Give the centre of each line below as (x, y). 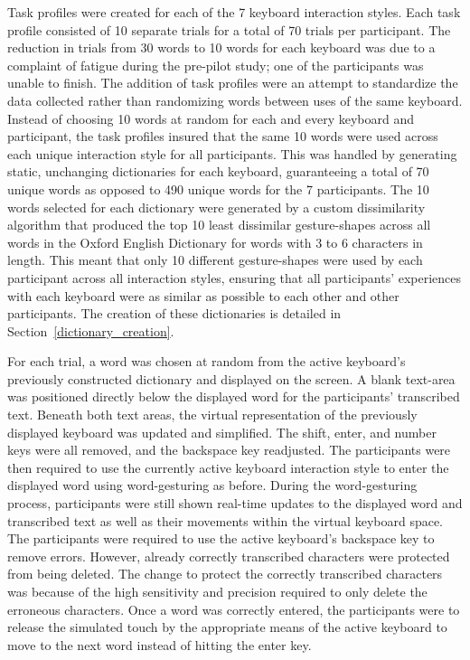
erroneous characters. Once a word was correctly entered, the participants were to (234, 609)
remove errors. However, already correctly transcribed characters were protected (229, 556)
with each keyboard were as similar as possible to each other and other (203, 295)
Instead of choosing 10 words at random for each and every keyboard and (211, 118)
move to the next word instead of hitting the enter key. (160, 644)
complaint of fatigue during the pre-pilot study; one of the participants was (216, 65)
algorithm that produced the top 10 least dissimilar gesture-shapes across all (219, 225)
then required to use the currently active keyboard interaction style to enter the (228, 467)
